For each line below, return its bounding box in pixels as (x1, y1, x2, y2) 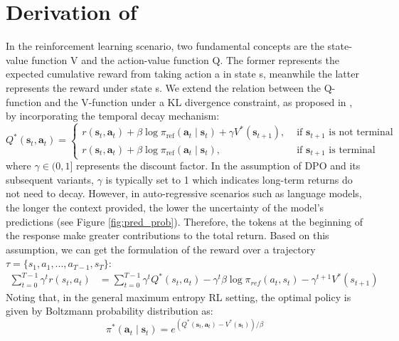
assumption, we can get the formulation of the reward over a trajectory (6, 241, 316, 256)
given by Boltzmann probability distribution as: (6, 303, 213, 318)
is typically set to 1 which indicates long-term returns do (105, 172, 353, 187)
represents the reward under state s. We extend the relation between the (6, 80, 321, 95)
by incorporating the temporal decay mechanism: (6, 108, 220, 123)
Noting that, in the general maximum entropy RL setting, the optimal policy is (6, 289, 351, 304)
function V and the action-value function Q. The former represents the (31, 52, 339, 67)
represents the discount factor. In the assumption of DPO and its (76, 158, 361, 173)
